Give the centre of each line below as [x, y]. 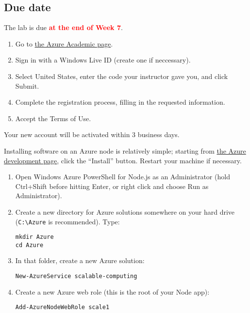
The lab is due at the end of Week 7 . [63, 27]
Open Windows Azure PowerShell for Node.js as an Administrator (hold [123, 177]
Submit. [27, 86]
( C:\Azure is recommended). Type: [67, 221]
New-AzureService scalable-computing [76, 276]
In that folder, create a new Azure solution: [80, 260]
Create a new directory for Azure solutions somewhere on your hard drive [125, 211]
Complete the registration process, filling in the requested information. [120, 102]
